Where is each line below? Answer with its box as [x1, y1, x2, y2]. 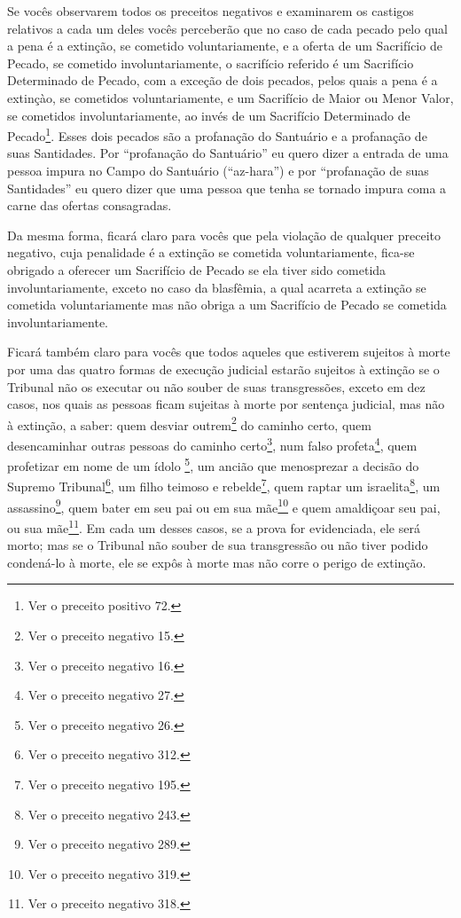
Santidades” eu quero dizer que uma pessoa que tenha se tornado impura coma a [7, 178, 447, 197]
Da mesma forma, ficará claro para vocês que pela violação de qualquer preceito [7, 225, 441, 244]
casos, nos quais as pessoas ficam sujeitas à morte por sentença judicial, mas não [7, 395, 445, 413]
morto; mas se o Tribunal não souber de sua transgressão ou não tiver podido [7, 536, 428, 554]
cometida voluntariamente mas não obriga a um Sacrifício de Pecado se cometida [7, 295, 447, 314]
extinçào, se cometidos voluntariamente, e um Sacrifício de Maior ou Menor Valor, [7, 88, 454, 106]
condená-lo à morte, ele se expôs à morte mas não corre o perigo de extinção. [7, 553, 426, 571]
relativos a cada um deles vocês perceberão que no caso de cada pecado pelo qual [7, 19, 448, 37]
